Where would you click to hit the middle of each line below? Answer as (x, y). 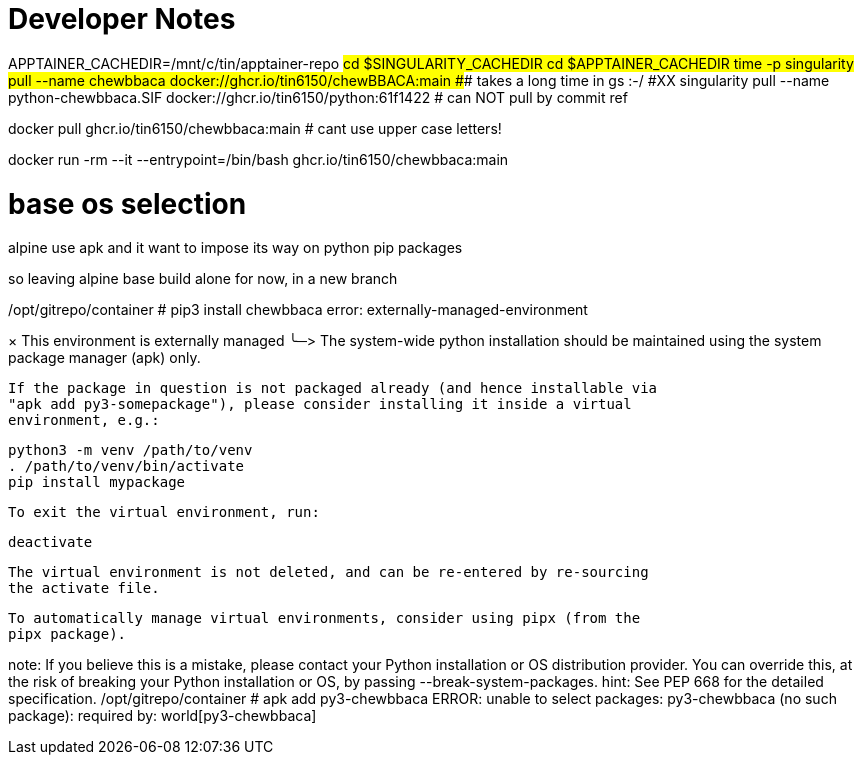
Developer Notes (122, 19)
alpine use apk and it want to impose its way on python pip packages (235, 248)
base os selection (127, 203)
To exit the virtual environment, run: (164, 512)
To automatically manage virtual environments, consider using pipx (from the (324, 618)
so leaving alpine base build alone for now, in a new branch (203, 279)
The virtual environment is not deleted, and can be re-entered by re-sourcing (328, 572)
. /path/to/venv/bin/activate (126, 466)
